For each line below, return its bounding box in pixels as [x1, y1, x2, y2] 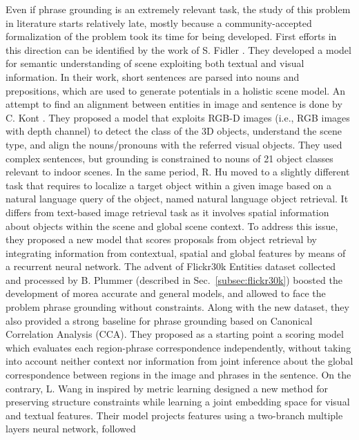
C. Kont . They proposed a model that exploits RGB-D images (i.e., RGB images [6, 110, 350, 124]
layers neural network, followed [6, 421, 136, 436]
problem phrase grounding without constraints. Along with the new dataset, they [6, 300, 349, 314]
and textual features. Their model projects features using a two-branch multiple [6, 408, 343, 422]
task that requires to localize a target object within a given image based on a [6, 178, 332, 192]
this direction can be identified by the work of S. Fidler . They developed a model [6, 42, 351, 57]
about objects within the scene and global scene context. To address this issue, [6, 218, 338, 233]
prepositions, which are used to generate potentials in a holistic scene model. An [6, 83, 346, 97]
